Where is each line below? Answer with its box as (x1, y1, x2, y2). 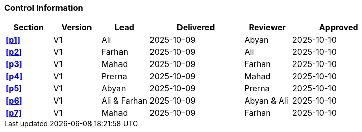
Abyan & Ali (244, 95, 288, 106)
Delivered (177, 22, 215, 33)
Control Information (4, 3, 83, 13)
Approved (319, 22, 358, 33)
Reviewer (249, 22, 286, 33)
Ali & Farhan (101, 95, 147, 106)
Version (61, 22, 92, 33)
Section (13, 22, 44, 33)
